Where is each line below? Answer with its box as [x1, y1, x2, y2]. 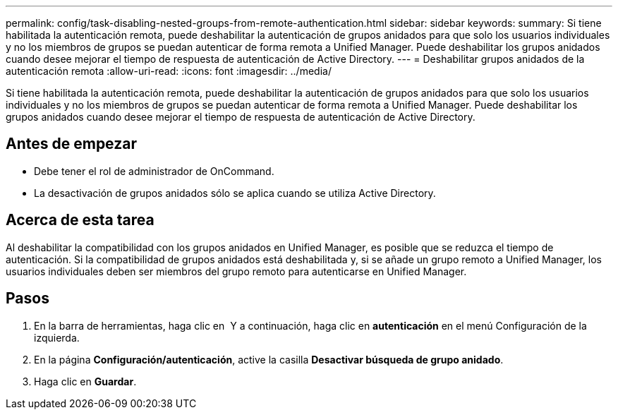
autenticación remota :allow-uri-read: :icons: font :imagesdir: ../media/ [6, 65, 332, 77]
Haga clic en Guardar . [34, 375, 137, 387]
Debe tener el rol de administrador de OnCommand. [34, 164, 274, 177]
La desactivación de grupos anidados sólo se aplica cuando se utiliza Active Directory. [34, 186, 436, 199]
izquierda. [34, 331, 80, 344]
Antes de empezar [6, 135, 137, 153]
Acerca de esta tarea [6, 211, 154, 229]
